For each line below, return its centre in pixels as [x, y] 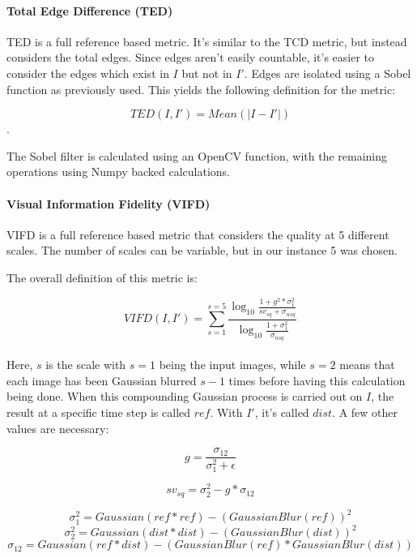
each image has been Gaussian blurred [102, 380]
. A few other [365, 412]
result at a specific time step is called [99, 412]
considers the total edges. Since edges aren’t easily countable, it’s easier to [191, 57]
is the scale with [86, 365]
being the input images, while [232, 365]
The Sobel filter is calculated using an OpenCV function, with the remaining [197, 155]
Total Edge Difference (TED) [90, 10]
